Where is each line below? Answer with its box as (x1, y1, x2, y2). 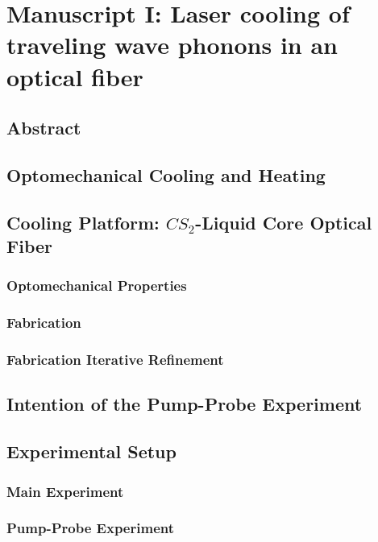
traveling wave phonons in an (6, 28, 338, 61)
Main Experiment (6, 481, 124, 501)
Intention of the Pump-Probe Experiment (6, 391, 363, 416)
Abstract (6, 115, 81, 140)
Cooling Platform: (6, 209, 160, 234)
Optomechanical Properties (6, 275, 187, 296)
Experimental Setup (6, 439, 177, 464)
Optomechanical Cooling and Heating (6, 162, 326, 187)
